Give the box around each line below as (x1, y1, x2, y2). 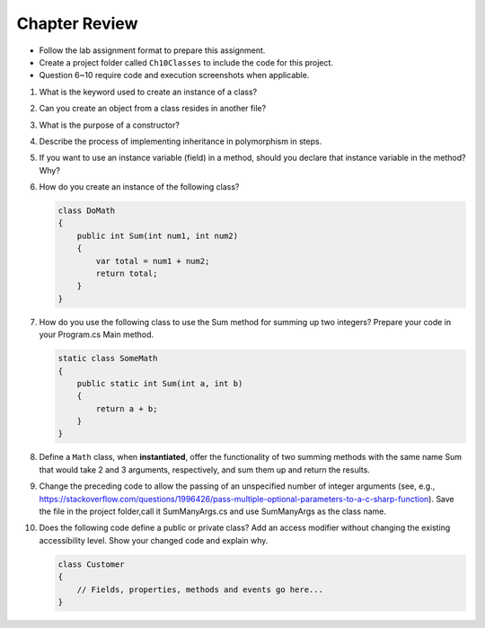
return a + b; (95, 403, 158, 413)
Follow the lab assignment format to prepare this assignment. (39, 45, 266, 56)
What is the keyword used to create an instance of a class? (39, 86, 258, 97)
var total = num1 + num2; (95, 256, 210, 266)
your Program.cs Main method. (39, 329, 154, 341)
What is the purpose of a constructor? (39, 119, 180, 130)
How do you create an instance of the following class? (39, 181, 240, 192)
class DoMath (57, 206, 116, 216)
